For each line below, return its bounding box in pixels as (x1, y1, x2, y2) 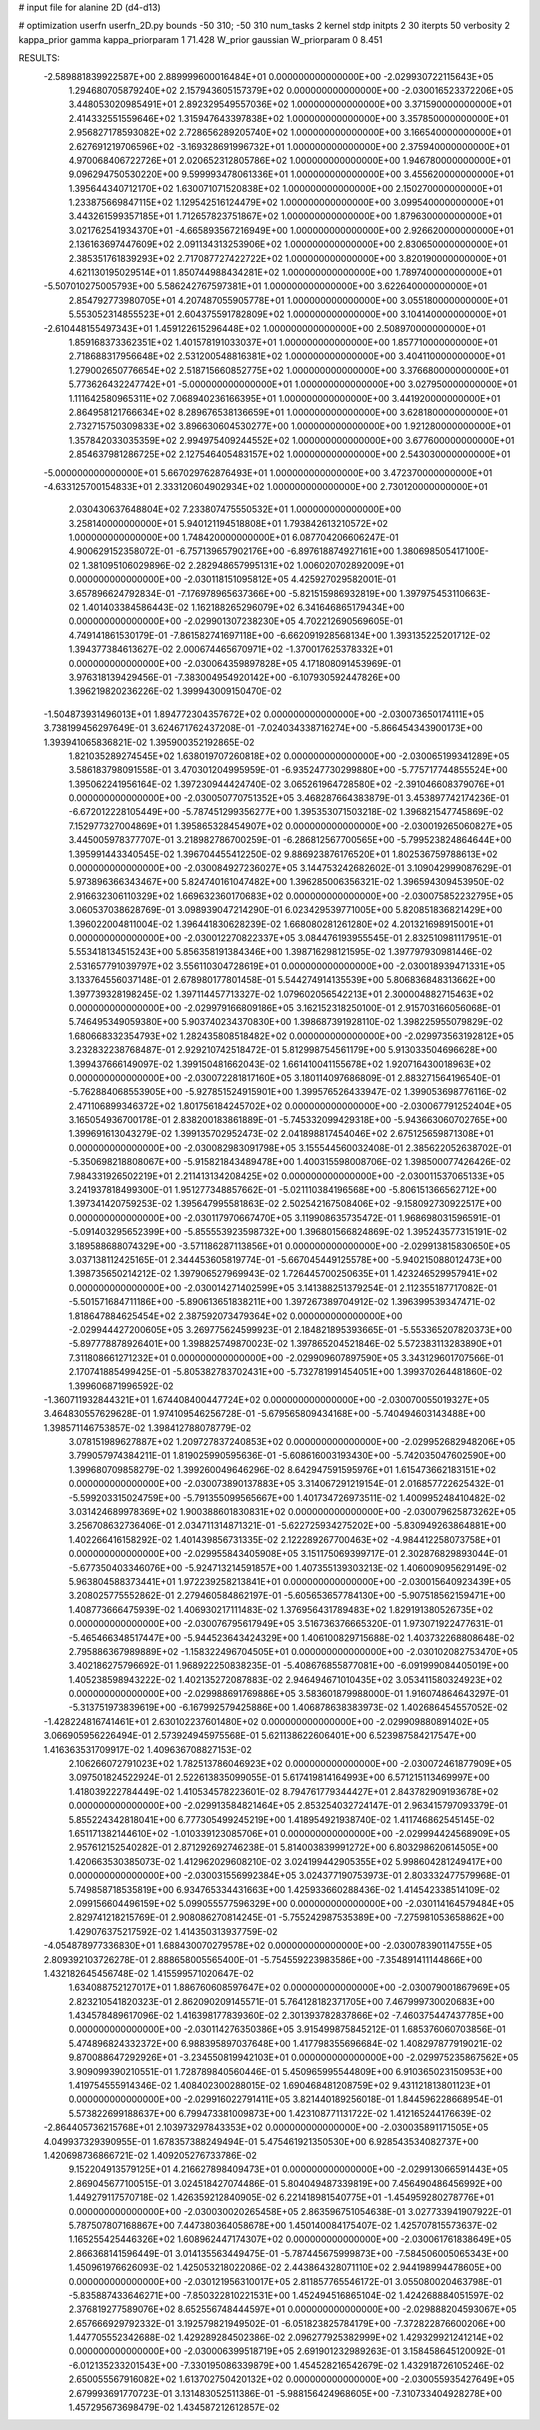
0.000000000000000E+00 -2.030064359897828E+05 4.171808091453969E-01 (68, 657, 402, 669)
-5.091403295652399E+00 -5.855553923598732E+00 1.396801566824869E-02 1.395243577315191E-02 (68, 1226, 507, 1238)
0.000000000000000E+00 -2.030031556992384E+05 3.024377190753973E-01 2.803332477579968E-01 (68, 1870, 510, 1882)
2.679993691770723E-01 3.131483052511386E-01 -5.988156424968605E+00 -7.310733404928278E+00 (68, 2387, 502, 2399)
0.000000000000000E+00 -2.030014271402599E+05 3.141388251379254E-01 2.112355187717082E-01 (68, 1281, 497, 1294)
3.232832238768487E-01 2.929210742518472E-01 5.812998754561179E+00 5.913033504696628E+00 (68, 1044, 498, 1056)
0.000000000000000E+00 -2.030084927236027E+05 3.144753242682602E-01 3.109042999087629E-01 (68, 862, 512, 874)
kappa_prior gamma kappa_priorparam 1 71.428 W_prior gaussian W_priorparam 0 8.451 (18, 33, 384, 45)
